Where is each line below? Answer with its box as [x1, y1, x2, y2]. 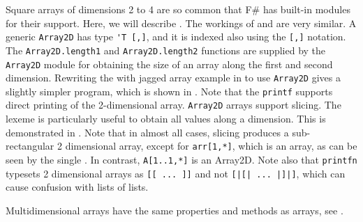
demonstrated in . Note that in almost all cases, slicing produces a [6, 125, 289, 139]
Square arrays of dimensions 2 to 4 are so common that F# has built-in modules [6, 2, 350, 16]
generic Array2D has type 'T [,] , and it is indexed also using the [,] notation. [6, 29, 346, 44]
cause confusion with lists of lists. [6, 180, 149, 194]
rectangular [6, 138, 54, 153]
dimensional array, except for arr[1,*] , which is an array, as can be [65, 138, 357, 153]
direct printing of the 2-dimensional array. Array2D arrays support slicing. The [6, 97, 341, 112]
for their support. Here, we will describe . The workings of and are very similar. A [6, 15, 357, 30]
